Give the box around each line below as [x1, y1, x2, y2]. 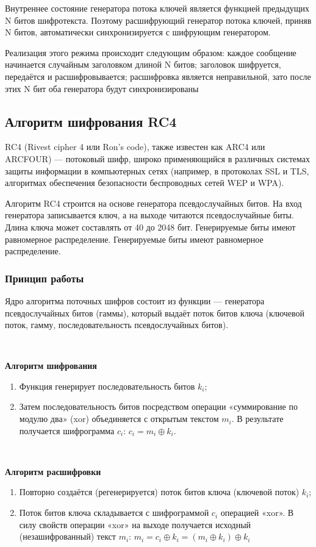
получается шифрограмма [19, 424, 115, 437]
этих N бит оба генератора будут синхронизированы [5, 82, 199, 95]
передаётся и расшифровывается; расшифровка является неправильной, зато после [5, 70, 311, 82]
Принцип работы [5, 270, 84, 285]
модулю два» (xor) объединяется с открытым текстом [19, 412, 219, 425]
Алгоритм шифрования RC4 [5, 112, 177, 130]
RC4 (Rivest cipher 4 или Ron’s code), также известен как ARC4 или [5, 140, 265, 153]
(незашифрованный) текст [19, 530, 116, 543]
